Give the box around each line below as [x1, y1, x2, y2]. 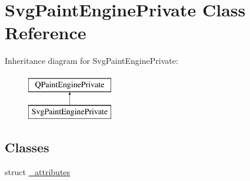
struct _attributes [5, 166, 71, 178]
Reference [5, 21, 86, 45]
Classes [5, 138, 49, 156]
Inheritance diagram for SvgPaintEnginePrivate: [5, 54, 178, 67]
